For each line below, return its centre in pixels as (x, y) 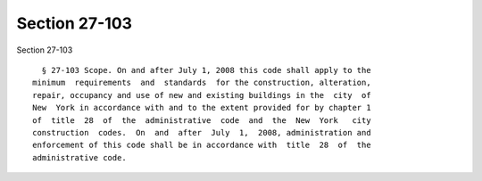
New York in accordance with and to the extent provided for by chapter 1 (202, 108)
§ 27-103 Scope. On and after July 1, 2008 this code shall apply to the (206, 70)
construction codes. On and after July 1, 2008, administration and (202, 132)
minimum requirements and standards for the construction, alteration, (202, 83)
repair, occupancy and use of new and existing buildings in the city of (202, 95)
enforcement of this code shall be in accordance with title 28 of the (202, 145)
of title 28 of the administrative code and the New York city (202, 120)
